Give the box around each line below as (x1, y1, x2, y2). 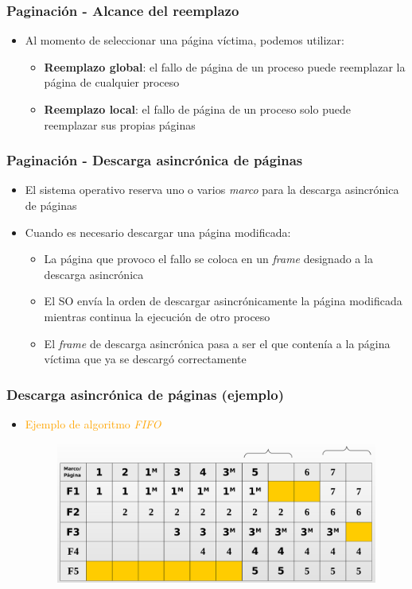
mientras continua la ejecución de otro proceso (44, 308, 270, 324)
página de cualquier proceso (44, 74, 180, 91)
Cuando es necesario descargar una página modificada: (25, 223, 291, 240)
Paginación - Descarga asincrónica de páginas (6, 150, 303, 170)
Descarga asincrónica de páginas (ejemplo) (6, 384, 284, 404)
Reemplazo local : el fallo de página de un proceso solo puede (44, 101, 351, 117)
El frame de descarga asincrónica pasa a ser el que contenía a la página (44, 335, 391, 351)
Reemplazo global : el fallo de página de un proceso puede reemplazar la (44, 58, 406, 75)
